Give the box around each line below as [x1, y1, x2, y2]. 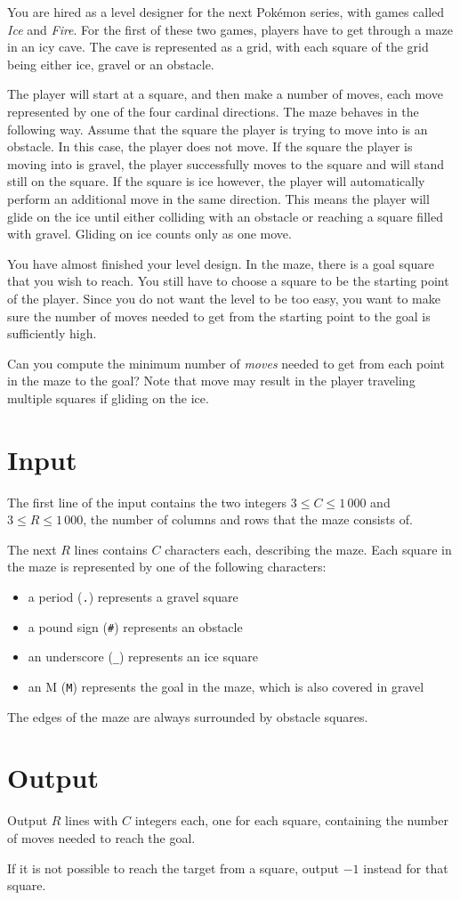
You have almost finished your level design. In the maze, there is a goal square [7, 254, 434, 272]
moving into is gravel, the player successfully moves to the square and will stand [7, 154, 445, 173]
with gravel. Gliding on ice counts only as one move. [7, 224, 292, 243]
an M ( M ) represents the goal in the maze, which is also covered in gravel [28, 677, 424, 695]
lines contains [74, 539, 148, 558]
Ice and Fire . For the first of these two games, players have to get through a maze [7, 20, 453, 38]
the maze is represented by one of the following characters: [7, 557, 327, 576]
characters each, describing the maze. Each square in [165, 539, 452, 558]
